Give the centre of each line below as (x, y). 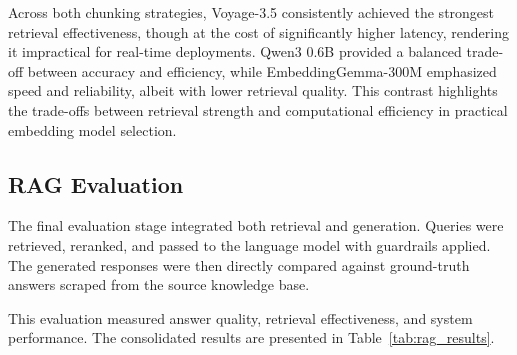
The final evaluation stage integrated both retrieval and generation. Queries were (256, 225)
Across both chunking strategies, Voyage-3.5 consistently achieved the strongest (251, 12)
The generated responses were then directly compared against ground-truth (239, 264)
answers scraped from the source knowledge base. (159, 284)
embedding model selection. (92, 129)
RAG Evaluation (96, 183)
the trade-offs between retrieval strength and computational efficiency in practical (258, 109)
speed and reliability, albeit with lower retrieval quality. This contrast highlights (253, 90)
